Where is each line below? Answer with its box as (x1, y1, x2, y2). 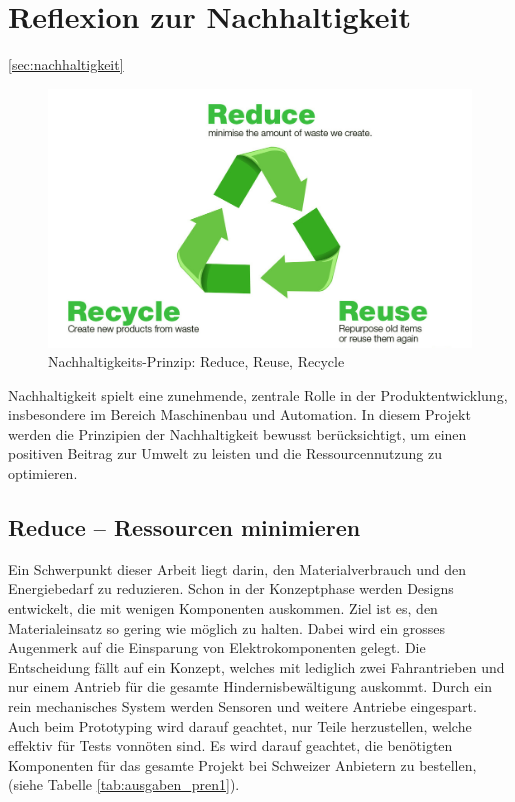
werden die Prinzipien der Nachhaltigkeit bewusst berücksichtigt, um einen (8, 423, 467, 444)
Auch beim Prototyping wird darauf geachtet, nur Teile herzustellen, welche (8, 715, 472, 736)
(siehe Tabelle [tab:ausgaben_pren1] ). (8, 774, 240, 795)
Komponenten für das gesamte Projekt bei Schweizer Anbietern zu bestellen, (8, 754, 477, 775)
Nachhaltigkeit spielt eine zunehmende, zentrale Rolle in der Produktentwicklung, (8, 384, 508, 405)
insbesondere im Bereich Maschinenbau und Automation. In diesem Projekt (8, 404, 471, 425)
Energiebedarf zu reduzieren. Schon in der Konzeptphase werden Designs (8, 578, 454, 599)
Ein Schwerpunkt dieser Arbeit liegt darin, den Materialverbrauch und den (8, 558, 466, 579)
